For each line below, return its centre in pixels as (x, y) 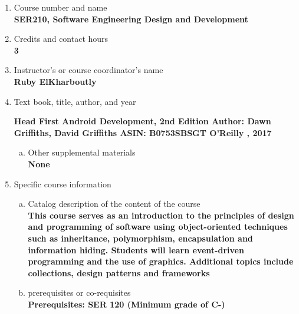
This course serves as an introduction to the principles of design (161, 215)
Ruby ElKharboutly (55, 81)
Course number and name (60, 7)
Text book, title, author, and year (75, 101)
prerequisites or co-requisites (79, 292)
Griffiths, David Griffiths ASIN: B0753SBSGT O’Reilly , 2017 (143, 132)
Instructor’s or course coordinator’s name (88, 70)
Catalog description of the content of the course (114, 204)
